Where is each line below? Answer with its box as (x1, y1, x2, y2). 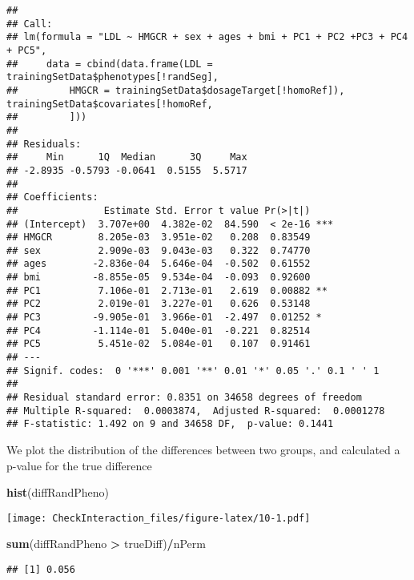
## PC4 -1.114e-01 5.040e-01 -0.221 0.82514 (6, 324, 311, 336)
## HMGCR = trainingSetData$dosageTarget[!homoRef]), (6, 84, 345, 96)
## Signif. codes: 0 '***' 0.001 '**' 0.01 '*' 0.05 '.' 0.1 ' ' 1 (6, 365, 380, 377)
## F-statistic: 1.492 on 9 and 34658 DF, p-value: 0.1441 (6, 418, 334, 430)
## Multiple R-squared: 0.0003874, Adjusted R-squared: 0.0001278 (6, 405, 385, 417)
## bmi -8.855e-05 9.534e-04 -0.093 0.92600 (6, 272, 311, 284)
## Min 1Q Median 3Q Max (6, 151, 247, 163)
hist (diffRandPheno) (6, 484, 109, 501)
